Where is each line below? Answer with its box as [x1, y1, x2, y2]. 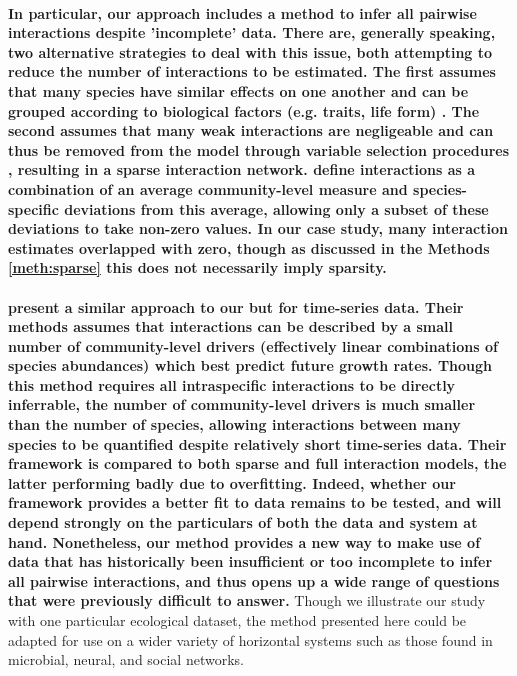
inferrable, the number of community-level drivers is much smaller [8, 394, 476, 415]
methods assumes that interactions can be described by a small [8, 316, 453, 337]
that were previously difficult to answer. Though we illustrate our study [8, 590, 486, 611]
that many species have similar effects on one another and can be [8, 80, 469, 101]
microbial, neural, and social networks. [8, 649, 244, 670]
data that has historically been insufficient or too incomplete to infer [8, 551, 493, 572]
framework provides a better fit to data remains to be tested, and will [8, 492, 502, 513]
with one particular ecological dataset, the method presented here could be [8, 610, 467, 630]
